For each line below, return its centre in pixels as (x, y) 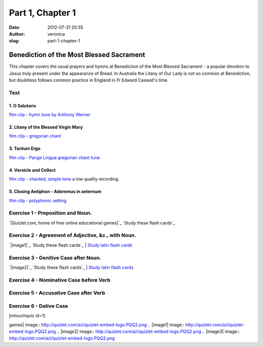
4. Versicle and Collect (32, 170)
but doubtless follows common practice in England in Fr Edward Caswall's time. (89, 80)
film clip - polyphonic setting (38, 201)
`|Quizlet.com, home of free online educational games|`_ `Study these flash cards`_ (92, 223)
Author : (17, 34)
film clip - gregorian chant (35, 136)
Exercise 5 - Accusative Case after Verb (57, 293)
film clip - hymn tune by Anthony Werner (50, 114)
